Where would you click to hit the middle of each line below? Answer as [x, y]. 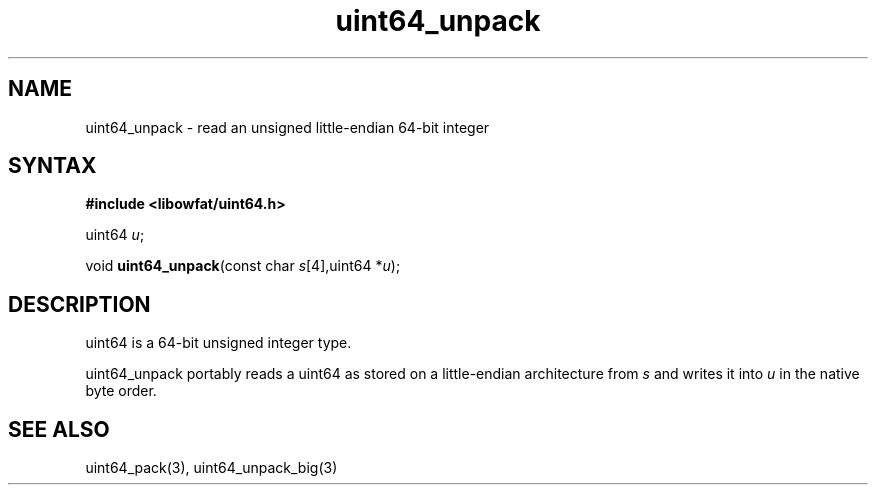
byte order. [121, 391]
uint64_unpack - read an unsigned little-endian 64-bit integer [287, 127]
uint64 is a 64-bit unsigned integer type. [218, 343]
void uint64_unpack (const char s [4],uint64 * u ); [243, 266]
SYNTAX [52, 166]
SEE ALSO [59, 429]
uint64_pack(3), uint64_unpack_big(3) [211, 468]
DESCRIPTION [79, 304]
